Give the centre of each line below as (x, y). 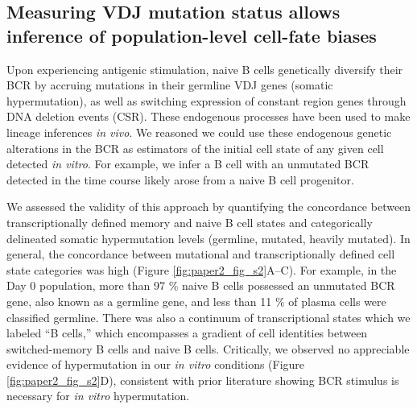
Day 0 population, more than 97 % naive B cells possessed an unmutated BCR (201, 285)
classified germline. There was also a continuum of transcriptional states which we (208, 317)
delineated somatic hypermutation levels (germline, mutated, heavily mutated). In (208, 238)
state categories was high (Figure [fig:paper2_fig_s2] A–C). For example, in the (202, 269)
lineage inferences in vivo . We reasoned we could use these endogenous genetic (199, 132)
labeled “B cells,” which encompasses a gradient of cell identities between (187, 333)
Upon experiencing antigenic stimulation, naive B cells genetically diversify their (205, 69)
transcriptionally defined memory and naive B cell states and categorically (190, 222)
